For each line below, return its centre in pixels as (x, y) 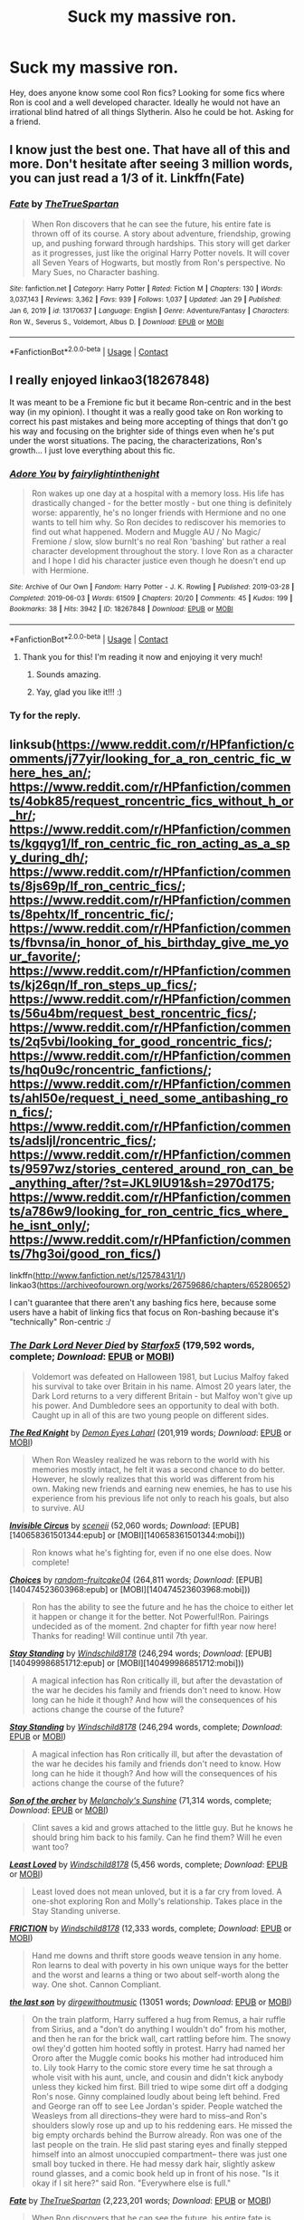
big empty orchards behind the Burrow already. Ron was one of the (157, 2135)
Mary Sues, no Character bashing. (95, 272)
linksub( (33, 744)
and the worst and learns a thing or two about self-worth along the (156, 1975)
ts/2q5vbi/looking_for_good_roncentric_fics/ (139, 1042)
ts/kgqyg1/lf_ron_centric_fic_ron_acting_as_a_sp (150, 843)
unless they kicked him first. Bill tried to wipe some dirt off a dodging (159, 2086)
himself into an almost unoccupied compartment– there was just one (159, 2154)
